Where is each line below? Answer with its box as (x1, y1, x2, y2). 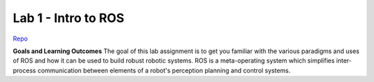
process (12, 66, 36, 74)
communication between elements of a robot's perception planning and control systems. (37, 66, 291, 74)
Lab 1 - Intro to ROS (12, 10, 125, 25)
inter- (336, 57, 353, 65)
